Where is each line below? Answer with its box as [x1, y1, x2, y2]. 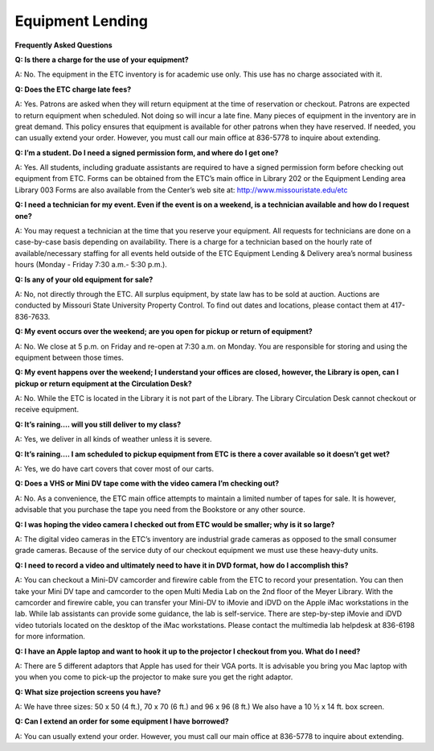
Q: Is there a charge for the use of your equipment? [14, 55, 189, 64]
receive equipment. [14, 405, 80, 415]
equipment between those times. [14, 353, 125, 362]
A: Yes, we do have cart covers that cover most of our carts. [14, 464, 215, 474]
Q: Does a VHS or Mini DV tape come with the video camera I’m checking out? [14, 479, 280, 489]
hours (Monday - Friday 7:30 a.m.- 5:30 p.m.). [14, 260, 168, 270]
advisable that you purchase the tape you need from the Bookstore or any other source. [14, 505, 305, 514]
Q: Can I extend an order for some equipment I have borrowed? [14, 716, 229, 726]
